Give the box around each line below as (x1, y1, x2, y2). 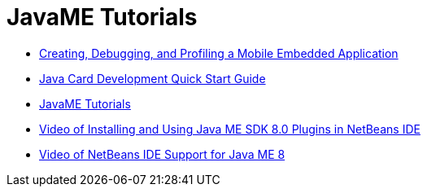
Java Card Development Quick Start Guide (39, 71, 266, 86)
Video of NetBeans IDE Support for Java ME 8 (39, 147, 285, 161)
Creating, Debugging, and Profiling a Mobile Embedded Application (39, 46, 399, 60)
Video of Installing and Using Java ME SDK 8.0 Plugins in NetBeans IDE (39, 121, 420, 136)
